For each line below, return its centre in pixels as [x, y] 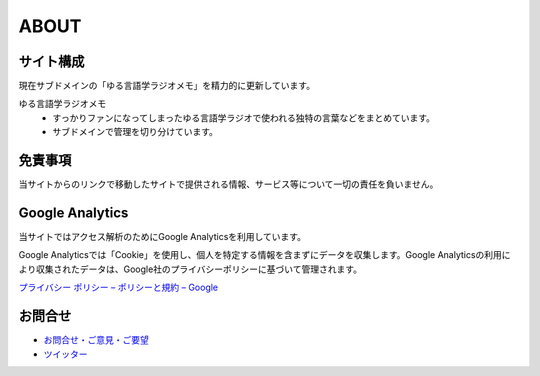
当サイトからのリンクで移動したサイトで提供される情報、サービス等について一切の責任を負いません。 [228, 184]
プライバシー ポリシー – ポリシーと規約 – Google [118, 287]
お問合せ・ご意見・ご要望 [96, 340]
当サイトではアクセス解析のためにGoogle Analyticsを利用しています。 [162, 237]
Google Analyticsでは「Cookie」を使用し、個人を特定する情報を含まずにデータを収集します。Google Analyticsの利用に [264, 255]
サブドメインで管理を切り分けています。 [135, 132]
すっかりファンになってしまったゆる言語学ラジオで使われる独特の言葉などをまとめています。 [243, 117]
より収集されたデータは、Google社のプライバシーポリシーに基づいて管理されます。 [190, 269]
